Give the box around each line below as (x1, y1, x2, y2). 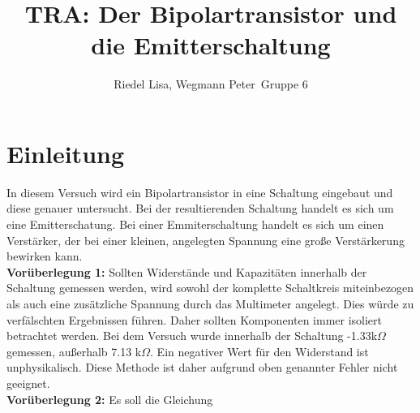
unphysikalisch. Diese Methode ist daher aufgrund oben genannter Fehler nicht (6, 359, 398, 376)
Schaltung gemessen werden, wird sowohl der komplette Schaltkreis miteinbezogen (6, 279, 414, 296)
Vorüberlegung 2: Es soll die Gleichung (6, 390, 213, 407)
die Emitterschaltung (91, 28, 331, 62)
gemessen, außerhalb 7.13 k (6, 342, 142, 359)
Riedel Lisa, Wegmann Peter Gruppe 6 (114, 75, 308, 92)
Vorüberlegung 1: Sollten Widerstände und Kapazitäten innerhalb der (6, 263, 367, 280)
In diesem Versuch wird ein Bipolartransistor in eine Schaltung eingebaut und (6, 183, 393, 200)
